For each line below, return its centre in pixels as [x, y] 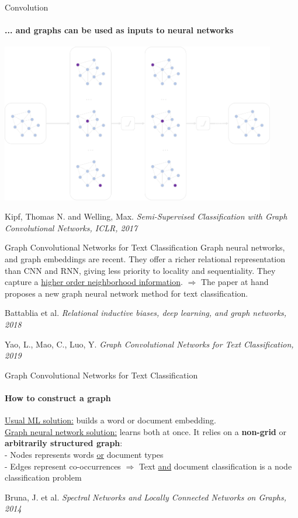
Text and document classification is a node [215, 466]
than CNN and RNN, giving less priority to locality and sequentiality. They [140, 270]
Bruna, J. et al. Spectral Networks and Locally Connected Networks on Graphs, [145, 497]
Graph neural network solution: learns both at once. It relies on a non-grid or [145, 431]
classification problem [43, 477]
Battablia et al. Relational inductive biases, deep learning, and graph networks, [146, 313]
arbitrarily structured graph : [64, 443]
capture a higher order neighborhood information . [94, 282]
